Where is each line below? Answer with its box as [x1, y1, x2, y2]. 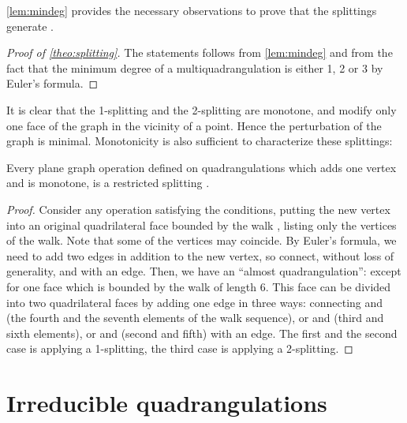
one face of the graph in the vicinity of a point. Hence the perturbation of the [6, 117, 382, 133]
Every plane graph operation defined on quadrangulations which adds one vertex [6, 159, 397, 175]
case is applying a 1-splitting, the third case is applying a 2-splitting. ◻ [6, 340, 353, 357]
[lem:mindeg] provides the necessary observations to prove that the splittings [6, 2, 377, 18]
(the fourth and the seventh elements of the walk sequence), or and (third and [6, 309, 384, 326]
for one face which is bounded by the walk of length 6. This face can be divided [6, 278, 391, 294]
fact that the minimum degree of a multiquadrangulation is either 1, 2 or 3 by [6, 59, 383, 76]
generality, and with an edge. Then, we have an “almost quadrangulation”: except [6, 263, 401, 279]
